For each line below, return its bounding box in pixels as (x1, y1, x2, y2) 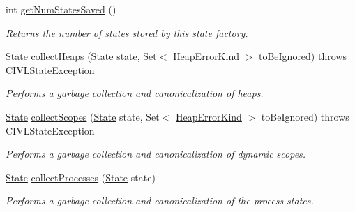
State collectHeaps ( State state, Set (6, 49, 157, 63)
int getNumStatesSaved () (6, 2, 116, 16)
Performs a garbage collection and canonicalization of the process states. (6, 193, 314, 208)
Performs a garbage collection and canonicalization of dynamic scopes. (6, 146, 306, 161)
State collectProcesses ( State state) (6, 169, 156, 184)
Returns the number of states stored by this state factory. (6, 25, 248, 40)
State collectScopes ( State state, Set (6, 109, 160, 123)
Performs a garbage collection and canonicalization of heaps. (6, 86, 264, 100)
